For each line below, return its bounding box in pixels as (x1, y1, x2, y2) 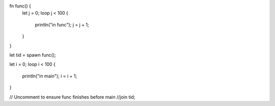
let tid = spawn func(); (9, 51, 56, 58)
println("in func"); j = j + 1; (35, 21, 89, 28)
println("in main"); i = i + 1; (22, 73, 77, 79)
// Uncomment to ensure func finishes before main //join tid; (9, 94, 135, 100)
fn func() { (9, 3, 32, 9)
